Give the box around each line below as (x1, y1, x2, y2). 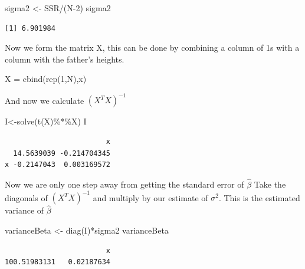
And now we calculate (5, 94, 84, 106)
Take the (254, 178, 286, 191)
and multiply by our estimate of (93, 191, 208, 204)
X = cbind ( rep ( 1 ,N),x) (5, 73, 87, 85)
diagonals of (5, 191, 48, 204)
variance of (5, 204, 44, 216)
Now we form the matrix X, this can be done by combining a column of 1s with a (5, 41, 300, 54)
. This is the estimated (218, 191, 300, 204)
